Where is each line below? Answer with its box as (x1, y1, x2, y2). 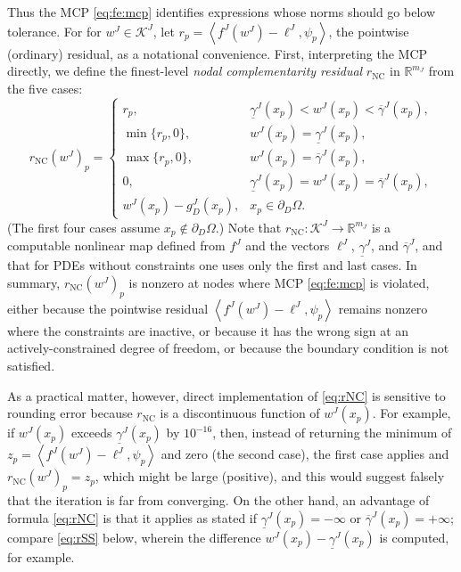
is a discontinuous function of (160, 404, 320, 422)
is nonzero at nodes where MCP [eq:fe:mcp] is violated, (128, 273, 430, 291)
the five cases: (7, 78, 83, 97)
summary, (7, 273, 61, 291)
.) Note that (215, 217, 282, 236)
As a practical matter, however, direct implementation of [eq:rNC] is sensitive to (7, 386, 446, 404)
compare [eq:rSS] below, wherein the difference (7, 527, 261, 546)
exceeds (70, 423, 112, 442)
